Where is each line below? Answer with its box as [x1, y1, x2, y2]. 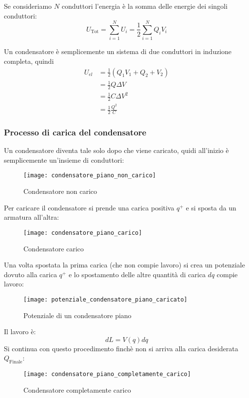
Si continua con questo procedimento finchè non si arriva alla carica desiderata [4, 343, 238, 353]
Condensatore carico [23, 243, 84, 253]
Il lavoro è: [4, 326, 36, 337]
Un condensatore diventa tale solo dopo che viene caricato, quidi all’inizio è [4, 145, 229, 155]
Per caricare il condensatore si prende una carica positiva [4, 202, 174, 212]
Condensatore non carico [23, 186, 97, 196]
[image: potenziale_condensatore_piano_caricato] [23, 296, 188, 303]
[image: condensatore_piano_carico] [23, 229, 142, 236]
